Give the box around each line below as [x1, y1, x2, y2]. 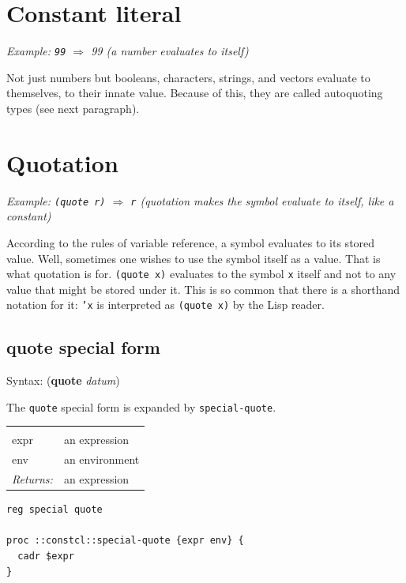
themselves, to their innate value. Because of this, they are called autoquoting [6, 85, 383, 101]
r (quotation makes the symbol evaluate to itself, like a [130, 192, 394, 209]
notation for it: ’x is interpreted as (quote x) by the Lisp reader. [6, 296, 325, 313]
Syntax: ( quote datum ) [6, 372, 120, 389]
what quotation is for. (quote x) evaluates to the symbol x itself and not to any [6, 265, 397, 282]
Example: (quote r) [6, 192, 106, 209]
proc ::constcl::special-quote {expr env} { [6, 535, 244, 547]
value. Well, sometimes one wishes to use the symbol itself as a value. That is [6, 250, 381, 266]
